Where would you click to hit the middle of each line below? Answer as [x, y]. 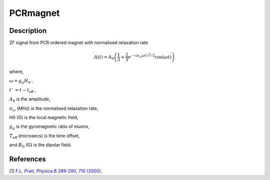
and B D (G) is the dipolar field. [40, 146]
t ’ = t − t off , [23, 90]
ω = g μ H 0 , [21, 81]
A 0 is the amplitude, [30, 100]
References [27, 159]
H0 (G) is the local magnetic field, [44, 117]
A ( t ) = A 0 [104, 57]
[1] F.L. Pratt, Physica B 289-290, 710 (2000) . [56, 171]
